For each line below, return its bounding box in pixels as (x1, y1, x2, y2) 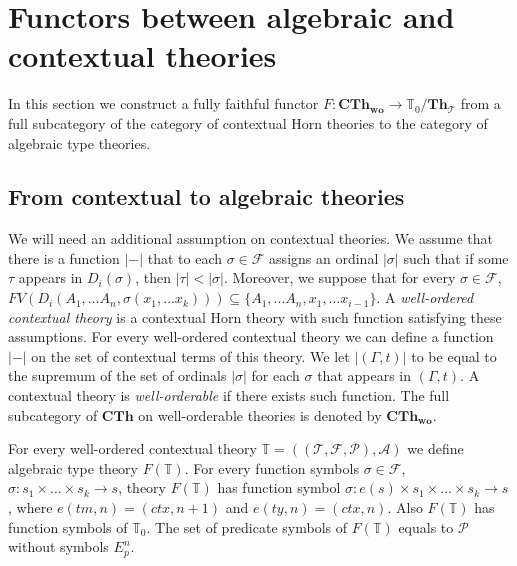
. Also (387, 497, 423, 518)
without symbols (8, 536, 109, 557)
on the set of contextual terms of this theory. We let (31, 345, 350, 366)
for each (251, 365, 300, 386)
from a (460, 93, 501, 114)
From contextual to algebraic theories (8, 181, 405, 212)
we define (407, 438, 464, 459)
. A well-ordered (376, 287, 474, 308)
